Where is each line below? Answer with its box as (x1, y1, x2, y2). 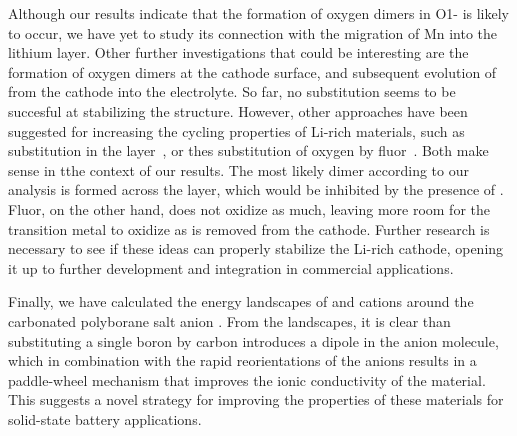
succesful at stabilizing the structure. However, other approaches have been (8, 100, 468, 121)
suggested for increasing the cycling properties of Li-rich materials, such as (8, 120, 465, 141)
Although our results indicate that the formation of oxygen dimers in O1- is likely (8, 3, 509, 23)
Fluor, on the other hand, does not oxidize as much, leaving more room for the (8, 198, 490, 219)
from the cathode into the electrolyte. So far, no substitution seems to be (8, 81, 456, 102)
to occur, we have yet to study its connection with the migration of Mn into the (8, 22, 498, 43)
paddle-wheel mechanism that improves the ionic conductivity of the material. (8, 369, 486, 390)
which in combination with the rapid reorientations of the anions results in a (8, 350, 477, 371)
